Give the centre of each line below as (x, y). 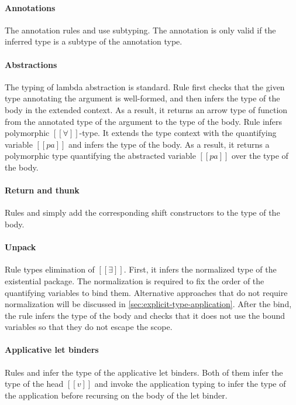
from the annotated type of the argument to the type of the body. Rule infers (144, 121)
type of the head (34, 384)
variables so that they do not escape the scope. (89, 327)
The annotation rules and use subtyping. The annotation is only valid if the (140, 30)
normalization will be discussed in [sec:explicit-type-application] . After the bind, (148, 304)
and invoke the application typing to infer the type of (190, 384)
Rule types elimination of (50, 269)
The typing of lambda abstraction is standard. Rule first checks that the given (145, 86)
